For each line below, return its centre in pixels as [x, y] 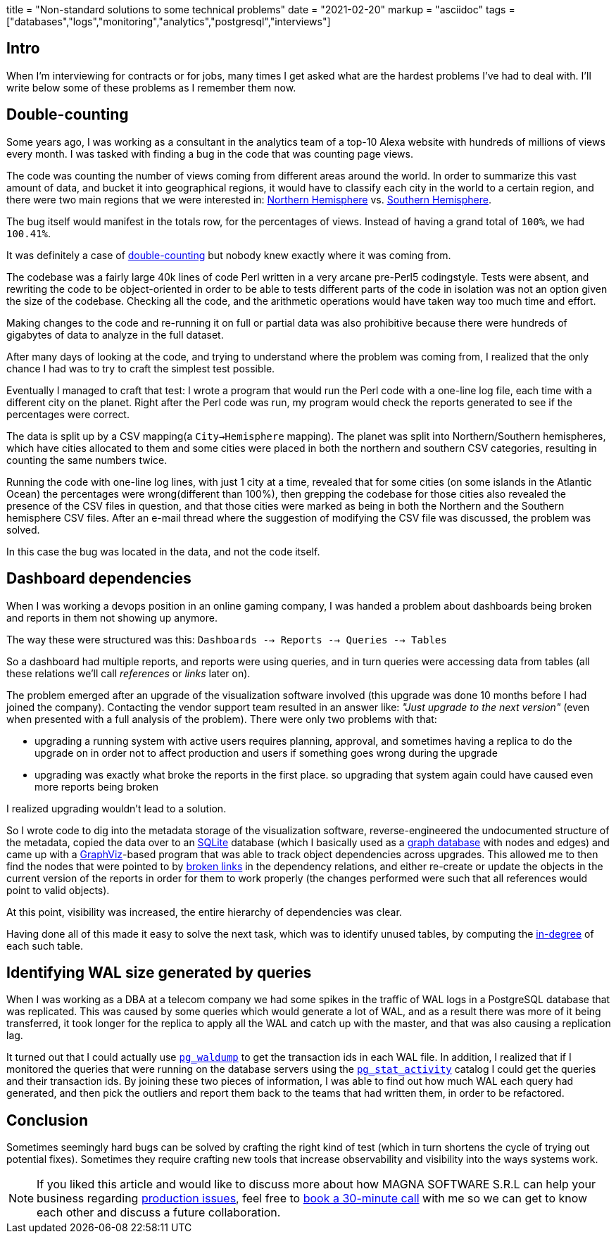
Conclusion [48, 1120]
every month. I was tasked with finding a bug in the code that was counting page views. [210, 153]
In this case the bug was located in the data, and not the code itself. [163, 551]
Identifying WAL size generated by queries [159, 972]
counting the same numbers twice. [87, 460]
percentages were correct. [68, 414]
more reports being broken [96, 786]
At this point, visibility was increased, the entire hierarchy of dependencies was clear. [204, 912]
